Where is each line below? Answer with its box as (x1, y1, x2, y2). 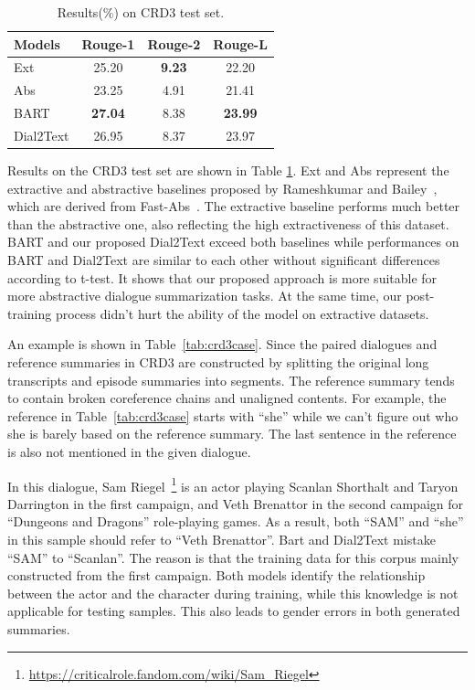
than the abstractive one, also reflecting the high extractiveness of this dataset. (7, 214, 449, 233)
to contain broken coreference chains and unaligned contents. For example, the (7, 388, 447, 408)
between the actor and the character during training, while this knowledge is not (7, 583, 459, 602)
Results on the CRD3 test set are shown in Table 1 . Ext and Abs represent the (7, 161, 449, 180)
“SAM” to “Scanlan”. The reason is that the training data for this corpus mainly (7, 547, 459, 567)
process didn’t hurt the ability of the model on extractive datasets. (55, 303, 429, 323)
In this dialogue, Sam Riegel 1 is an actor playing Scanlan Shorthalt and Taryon (7, 473, 459, 495)
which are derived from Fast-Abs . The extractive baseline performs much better (7, 196, 460, 216)
